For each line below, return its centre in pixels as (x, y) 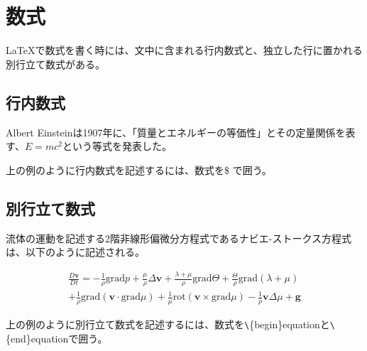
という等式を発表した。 (117, 146)
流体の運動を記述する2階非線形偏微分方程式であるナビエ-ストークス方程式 (179, 238)
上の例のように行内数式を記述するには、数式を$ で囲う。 (139, 169)
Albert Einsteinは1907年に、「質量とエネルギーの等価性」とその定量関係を (176, 132)
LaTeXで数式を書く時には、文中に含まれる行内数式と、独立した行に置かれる (184, 50)
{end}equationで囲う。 (57, 338)
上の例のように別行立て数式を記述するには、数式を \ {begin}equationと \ (170, 324)
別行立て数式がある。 (55, 64)
